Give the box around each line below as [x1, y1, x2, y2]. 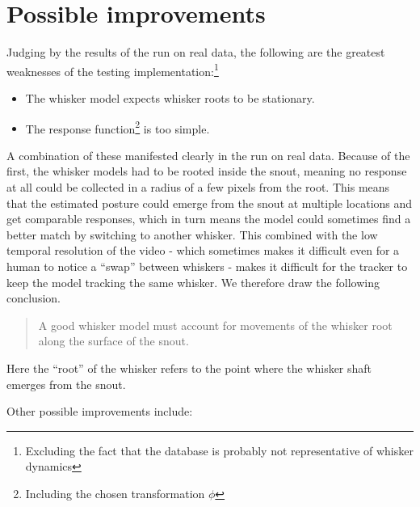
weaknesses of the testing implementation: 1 [6, 60, 219, 79]
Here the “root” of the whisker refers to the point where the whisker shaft [6, 359, 372, 376]
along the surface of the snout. [38, 332, 189, 349]
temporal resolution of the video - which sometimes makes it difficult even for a [6, 242, 400, 259]
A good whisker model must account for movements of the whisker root [38, 316, 393, 333]
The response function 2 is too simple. [25, 117, 210, 137]
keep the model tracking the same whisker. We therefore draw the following [6, 273, 380, 290]
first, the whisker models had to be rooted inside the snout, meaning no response [6, 163, 407, 180]
